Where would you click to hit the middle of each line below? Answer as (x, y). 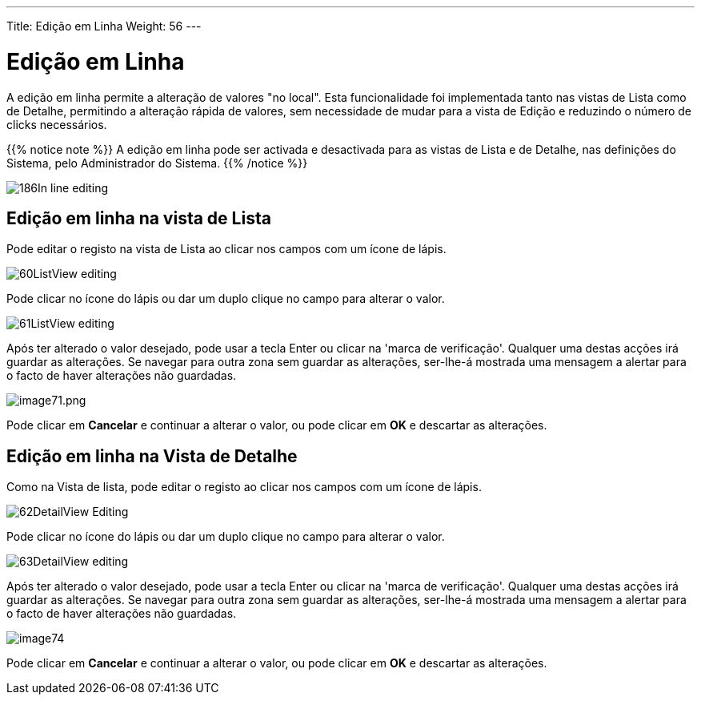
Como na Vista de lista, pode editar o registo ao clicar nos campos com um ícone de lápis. (244, 487)
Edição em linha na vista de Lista (139, 218)
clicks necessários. (57, 124)
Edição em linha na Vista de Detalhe (152, 456)
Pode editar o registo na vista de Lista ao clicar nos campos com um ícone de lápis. (226, 249)
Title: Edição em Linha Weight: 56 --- (104, 26)
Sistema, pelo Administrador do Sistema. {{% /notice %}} (157, 163)
